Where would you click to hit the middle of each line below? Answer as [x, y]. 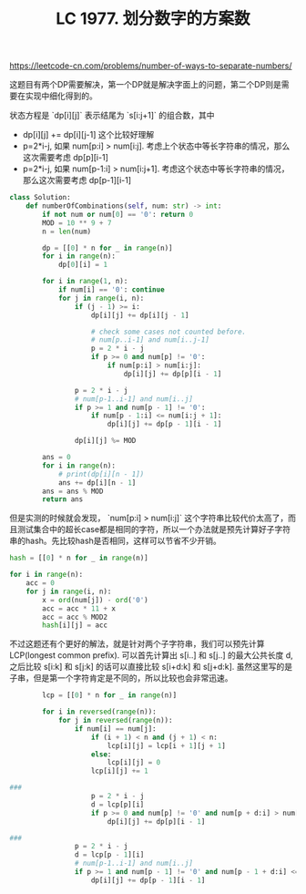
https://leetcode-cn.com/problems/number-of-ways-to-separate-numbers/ [151, 66]
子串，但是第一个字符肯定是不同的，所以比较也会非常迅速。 [121, 678]
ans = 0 [56, 457]
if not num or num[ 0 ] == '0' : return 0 [118, 214]
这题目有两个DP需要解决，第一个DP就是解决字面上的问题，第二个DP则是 [146, 85]
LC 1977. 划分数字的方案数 [153, 19]
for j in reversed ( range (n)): [115, 721]
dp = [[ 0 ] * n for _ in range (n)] [107, 248]
